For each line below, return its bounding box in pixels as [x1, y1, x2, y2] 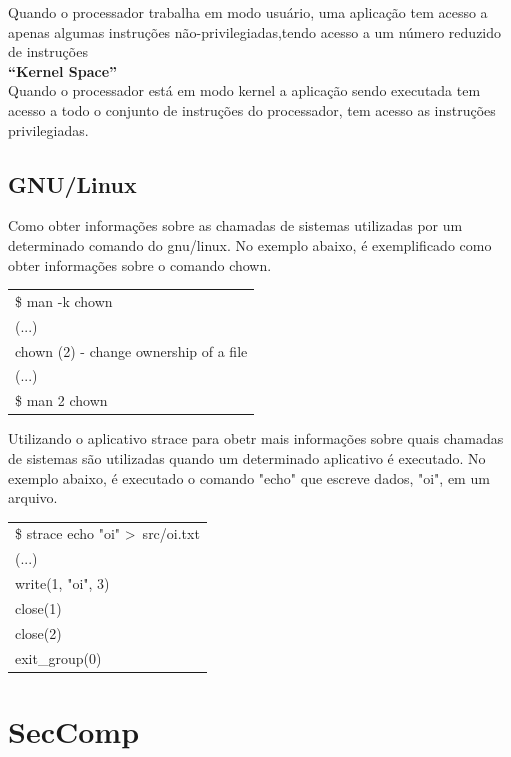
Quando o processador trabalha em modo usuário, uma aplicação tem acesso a [8, 2, 488, 22]
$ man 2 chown [15, 390, 108, 411]
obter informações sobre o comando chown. [8, 254, 272, 275]
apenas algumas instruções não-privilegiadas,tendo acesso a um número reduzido [8, 21, 502, 42]
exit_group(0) [15, 647, 102, 668]
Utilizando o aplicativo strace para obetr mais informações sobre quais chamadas [8, 428, 504, 449]
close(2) [15, 622, 62, 643]
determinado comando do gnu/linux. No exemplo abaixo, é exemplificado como [8, 234, 492, 255]
